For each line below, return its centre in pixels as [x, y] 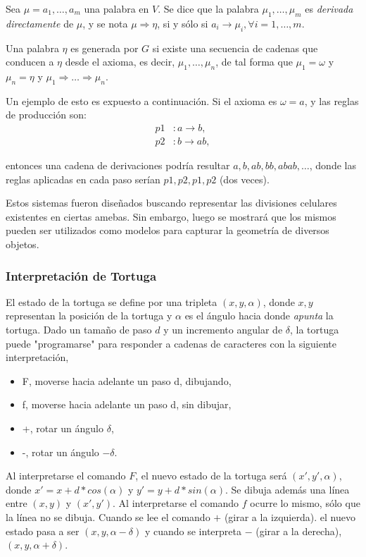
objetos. [23, 244]
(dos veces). [244, 179]
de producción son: [46, 115]
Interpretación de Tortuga [81, 275]
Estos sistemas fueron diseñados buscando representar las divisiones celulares [171, 203]
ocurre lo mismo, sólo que [305, 503]
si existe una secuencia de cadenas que [235, 48]
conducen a [30, 62]
